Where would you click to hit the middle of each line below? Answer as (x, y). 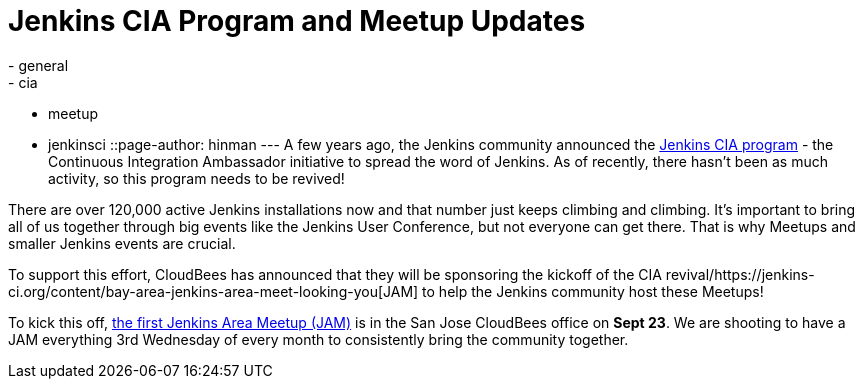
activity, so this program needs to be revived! (196, 178)
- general (38, 65)
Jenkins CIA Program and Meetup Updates (297, 21)
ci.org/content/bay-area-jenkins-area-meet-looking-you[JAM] (213, 291)
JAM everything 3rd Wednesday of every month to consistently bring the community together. (318, 339)
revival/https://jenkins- (740, 274)
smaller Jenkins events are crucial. (122, 243)
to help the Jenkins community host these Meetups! (593, 291)
